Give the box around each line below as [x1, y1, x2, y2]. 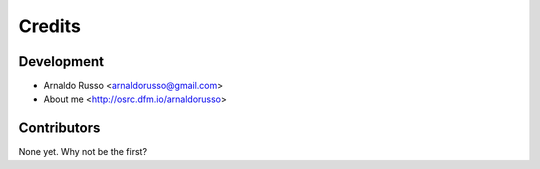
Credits [18, 15, 82, 37]
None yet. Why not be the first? [18, 146, 148, 158]
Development [18, 53, 105, 70]
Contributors [18, 120, 101, 137]
